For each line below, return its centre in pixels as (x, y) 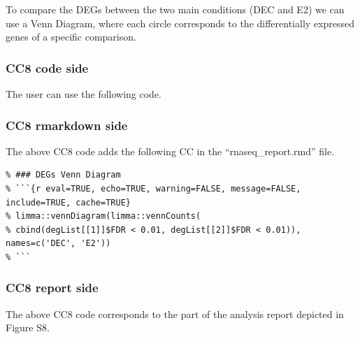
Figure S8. (28, 327)
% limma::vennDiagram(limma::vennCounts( (103, 216)
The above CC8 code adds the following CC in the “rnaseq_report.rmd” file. (170, 151)
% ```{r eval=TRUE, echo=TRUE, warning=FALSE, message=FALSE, (153, 189)
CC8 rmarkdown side (67, 125)
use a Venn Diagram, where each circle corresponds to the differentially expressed (180, 23)
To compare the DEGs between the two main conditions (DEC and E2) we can (175, 9)
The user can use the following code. (84, 94)
